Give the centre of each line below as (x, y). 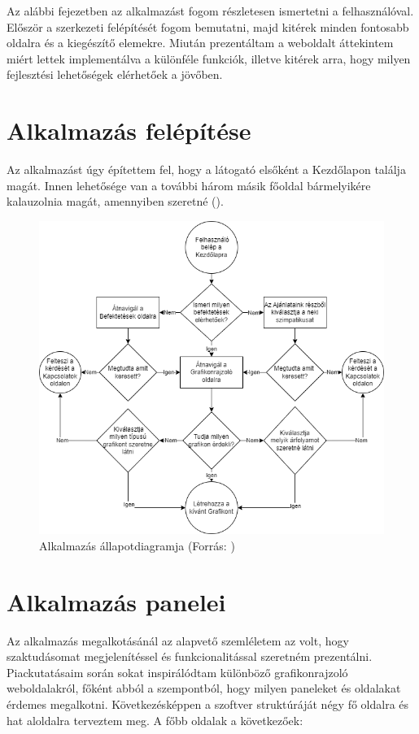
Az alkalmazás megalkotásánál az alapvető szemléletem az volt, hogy (178, 640)
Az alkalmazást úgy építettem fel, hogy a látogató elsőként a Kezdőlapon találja (206, 169)
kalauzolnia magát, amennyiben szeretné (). (115, 201)
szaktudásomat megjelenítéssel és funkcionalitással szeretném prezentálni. (190, 656)
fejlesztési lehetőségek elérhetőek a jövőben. (115, 74)
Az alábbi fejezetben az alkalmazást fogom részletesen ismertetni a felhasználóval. (210, 11)
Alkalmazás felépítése (129, 130)
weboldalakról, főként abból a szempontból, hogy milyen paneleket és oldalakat (204, 688)
